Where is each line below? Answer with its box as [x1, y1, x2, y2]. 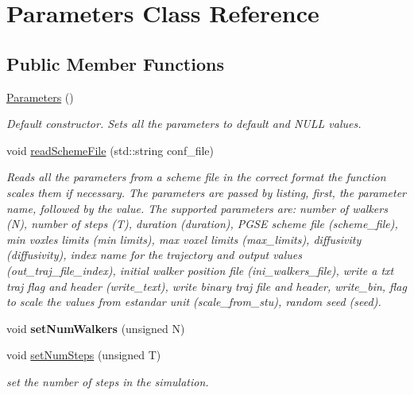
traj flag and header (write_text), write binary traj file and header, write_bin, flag [6, 277, 407, 294]
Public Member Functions [6, 51, 224, 76]
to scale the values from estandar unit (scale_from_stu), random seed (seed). [6, 293, 381, 310]
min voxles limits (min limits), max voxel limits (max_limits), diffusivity [6, 230, 362, 247]
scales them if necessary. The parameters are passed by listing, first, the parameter [6, 184, 406, 200]
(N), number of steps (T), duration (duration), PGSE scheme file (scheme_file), [6, 215, 398, 232]
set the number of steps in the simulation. [6, 373, 209, 389]
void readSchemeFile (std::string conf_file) [6, 141, 215, 158]
